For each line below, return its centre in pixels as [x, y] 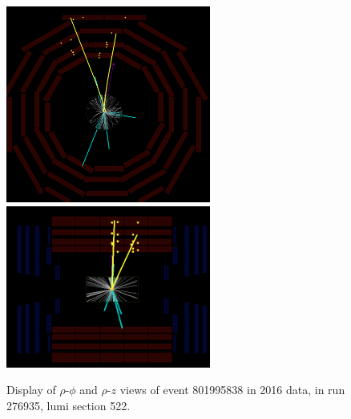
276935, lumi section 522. [69, 405]
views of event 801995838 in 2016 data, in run [232, 390]
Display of [31, 390]
